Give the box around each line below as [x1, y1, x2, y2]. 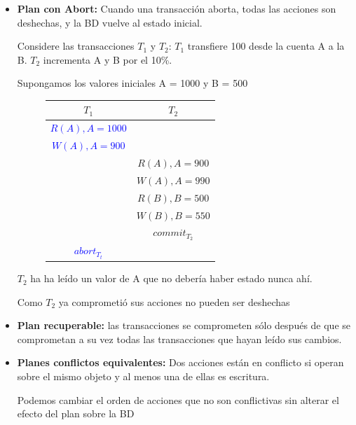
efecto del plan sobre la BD [17, 406, 135, 421]
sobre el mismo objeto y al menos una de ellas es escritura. [17, 369, 270, 384]
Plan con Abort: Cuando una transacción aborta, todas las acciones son [17, 1, 336, 15]
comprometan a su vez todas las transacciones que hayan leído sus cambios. [17, 331, 342, 346]
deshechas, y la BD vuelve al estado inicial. [17, 15, 203, 29]
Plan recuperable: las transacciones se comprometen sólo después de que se [17, 318, 351, 333]
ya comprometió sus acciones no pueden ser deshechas [58, 294, 290, 309]
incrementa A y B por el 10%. [43, 52, 172, 67]
